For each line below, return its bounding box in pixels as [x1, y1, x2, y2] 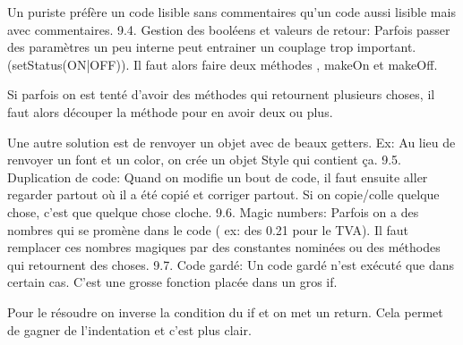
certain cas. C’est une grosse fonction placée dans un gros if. [7, 273, 338, 291]
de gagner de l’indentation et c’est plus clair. [7, 320, 252, 339]
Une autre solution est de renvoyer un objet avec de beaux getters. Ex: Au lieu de [7, 132, 456, 151]
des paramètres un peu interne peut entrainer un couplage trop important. [7, 38, 416, 56]
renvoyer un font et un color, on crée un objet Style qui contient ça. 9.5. [7, 150, 401, 169]
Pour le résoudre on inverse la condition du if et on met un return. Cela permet [7, 302, 443, 321]
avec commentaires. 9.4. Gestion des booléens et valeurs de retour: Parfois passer [7, 20, 450, 38]
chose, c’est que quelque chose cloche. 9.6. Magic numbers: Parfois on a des [7, 202, 419, 221]
